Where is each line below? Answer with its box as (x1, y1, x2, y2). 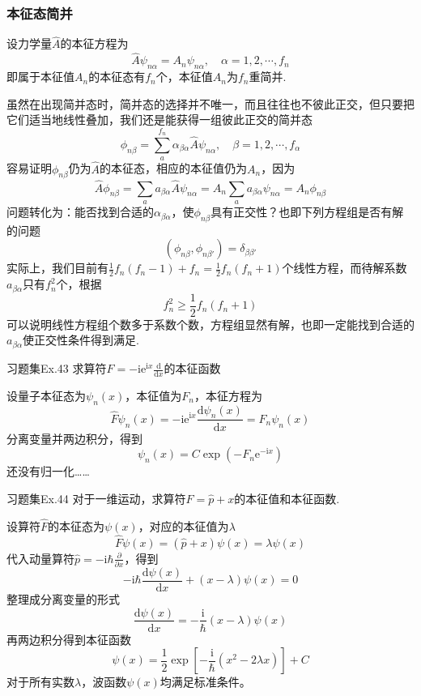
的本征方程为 (60, 35, 129, 52)
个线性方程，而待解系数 (282, 259, 407, 276)
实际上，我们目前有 (6, 259, 108, 276)
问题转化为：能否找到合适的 (6, 203, 154, 220)
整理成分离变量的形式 (6, 590, 120, 607)
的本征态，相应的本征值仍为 (100, 160, 248, 177)
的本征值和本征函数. (234, 489, 340, 506)
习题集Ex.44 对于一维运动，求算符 (6, 489, 186, 506)
